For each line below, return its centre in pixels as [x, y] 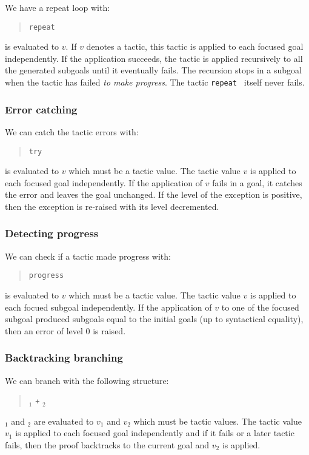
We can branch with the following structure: [87, 380]
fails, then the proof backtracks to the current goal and [107, 445]
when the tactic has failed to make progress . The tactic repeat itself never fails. [155, 82]
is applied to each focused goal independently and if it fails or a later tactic [155, 433]
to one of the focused [260, 307]
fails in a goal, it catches [257, 182]
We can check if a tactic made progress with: [88, 256]
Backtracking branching [64, 358]
